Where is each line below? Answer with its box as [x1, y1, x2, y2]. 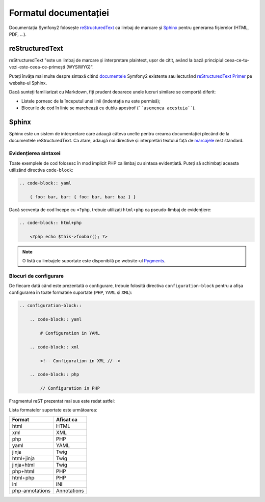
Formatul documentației [9, 7, 109, 18]
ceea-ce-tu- [224, 57, 250, 63]
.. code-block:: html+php [19, 220, 82, 225]
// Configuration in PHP [40, 385, 100, 391]
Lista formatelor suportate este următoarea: [9, 407, 98, 413]
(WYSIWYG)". [66, 64, 94, 70]
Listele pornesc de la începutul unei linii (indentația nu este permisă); [21, 98, 160, 104]
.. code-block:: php [29, 372, 79, 377]
